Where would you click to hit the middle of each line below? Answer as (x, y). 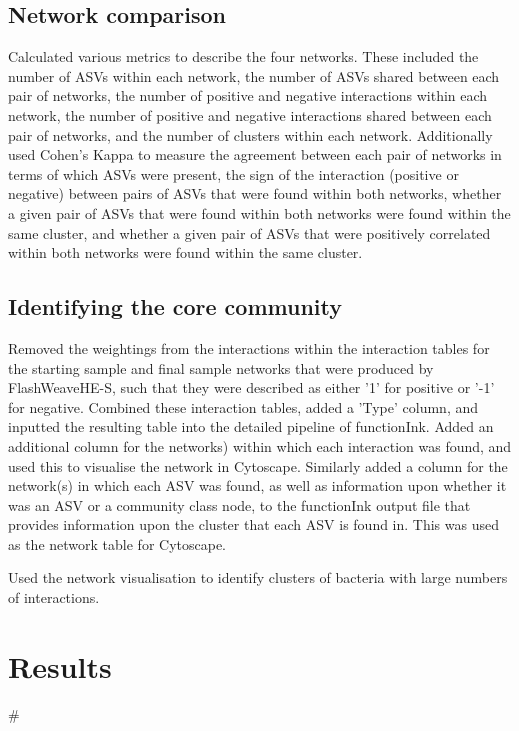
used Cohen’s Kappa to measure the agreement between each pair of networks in (255, 154)
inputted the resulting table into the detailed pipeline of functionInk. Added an (251, 426)
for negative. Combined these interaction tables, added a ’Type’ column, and (243, 406)
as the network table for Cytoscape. (117, 543)
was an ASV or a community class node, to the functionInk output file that (239, 504)
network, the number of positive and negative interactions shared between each (250, 114)
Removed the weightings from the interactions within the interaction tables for (249, 347)
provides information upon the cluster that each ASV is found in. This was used (253, 524)
